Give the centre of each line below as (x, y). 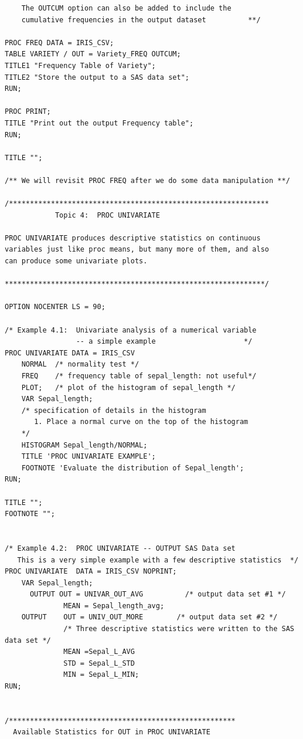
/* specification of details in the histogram (114, 410)
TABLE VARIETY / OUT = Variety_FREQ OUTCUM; (93, 54)
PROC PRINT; (28, 112)
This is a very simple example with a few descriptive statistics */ (158, 560)
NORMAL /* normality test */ (80, 365)
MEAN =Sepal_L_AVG (99, 652)
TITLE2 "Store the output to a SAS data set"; (97, 77)
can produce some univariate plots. (76, 261)
